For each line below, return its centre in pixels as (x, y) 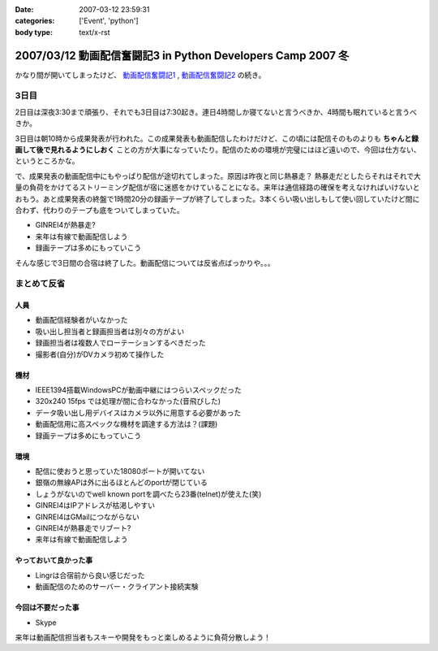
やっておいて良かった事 (54, 560)
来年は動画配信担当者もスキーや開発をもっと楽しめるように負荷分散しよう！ (143, 637)
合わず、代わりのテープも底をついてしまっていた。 (99, 210)
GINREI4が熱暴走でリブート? (83, 527)
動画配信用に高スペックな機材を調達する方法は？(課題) (127, 424)
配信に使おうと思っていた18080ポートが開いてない (120, 471)
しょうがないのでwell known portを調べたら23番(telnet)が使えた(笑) (148, 494)
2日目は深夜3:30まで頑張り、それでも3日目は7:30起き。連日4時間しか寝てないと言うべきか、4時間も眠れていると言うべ (216, 112)
